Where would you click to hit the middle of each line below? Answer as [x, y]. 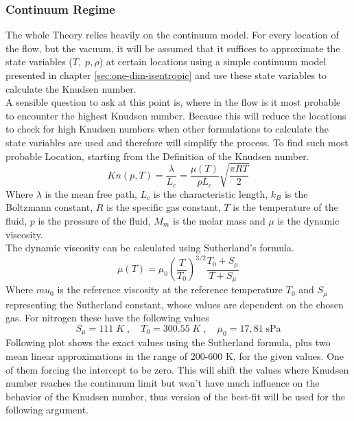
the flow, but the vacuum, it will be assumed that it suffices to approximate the [173, 48]
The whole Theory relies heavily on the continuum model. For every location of [172, 35]
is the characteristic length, [211, 193]
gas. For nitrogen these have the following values [107, 318]
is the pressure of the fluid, [94, 221]
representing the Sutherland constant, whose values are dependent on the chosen [175, 304]
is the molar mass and [219, 221]
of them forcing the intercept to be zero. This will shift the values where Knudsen [177, 369]
